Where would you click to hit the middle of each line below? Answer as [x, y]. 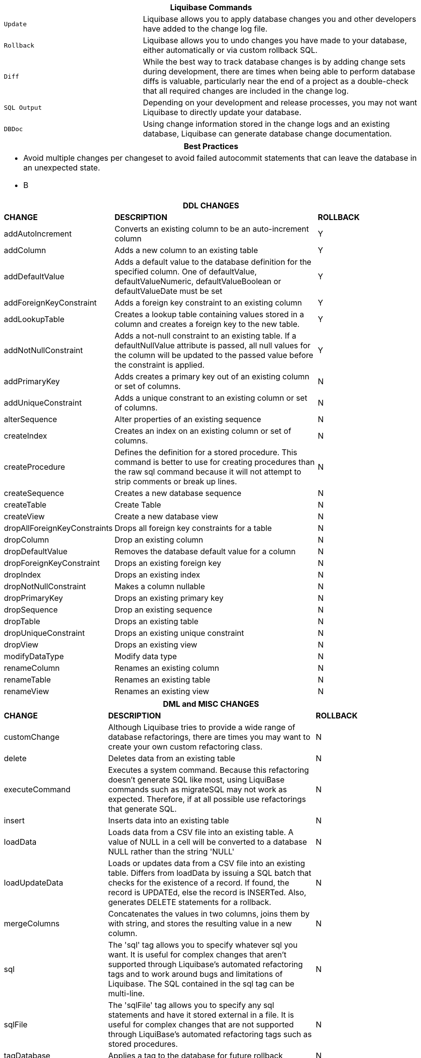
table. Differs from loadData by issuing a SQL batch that [210, 873]
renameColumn [32, 668]
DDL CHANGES [211, 205]
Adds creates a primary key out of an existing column [212, 376]
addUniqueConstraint [43, 403]
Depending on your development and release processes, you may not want [280, 102]
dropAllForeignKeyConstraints [58, 528]
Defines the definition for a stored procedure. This [206, 452]
